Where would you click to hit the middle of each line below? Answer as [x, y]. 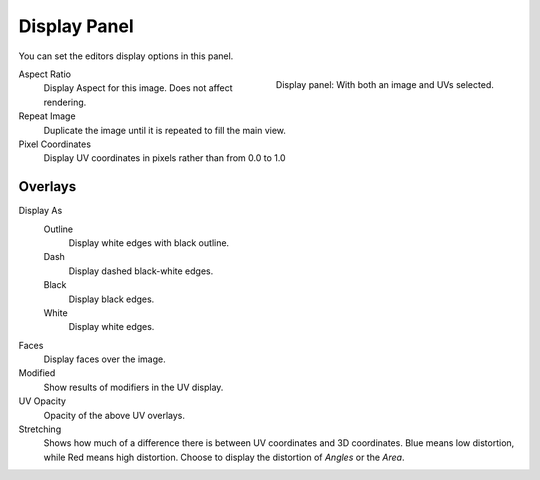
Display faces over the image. [104, 359]
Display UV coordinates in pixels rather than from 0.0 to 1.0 [164, 158]
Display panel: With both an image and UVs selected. [384, 84]
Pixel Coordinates [55, 144]
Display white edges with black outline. [149, 242]
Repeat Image [47, 116]
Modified [37, 373]
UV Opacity [42, 401]
